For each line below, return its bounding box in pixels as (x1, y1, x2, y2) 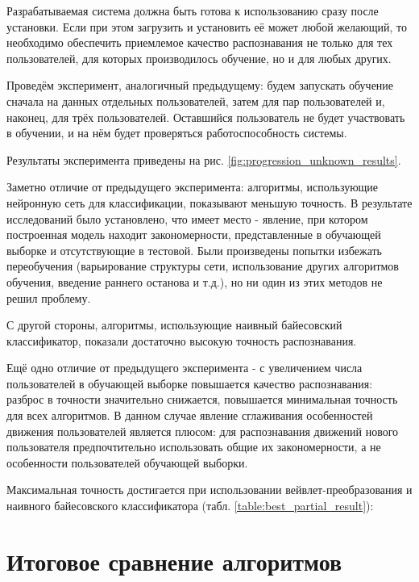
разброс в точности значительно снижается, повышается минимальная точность (6, 391, 398, 408)
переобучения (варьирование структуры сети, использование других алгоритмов (6, 258, 399, 274)
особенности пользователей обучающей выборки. (6, 454, 248, 471)
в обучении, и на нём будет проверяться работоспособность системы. (6, 124, 347, 141)
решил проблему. (6, 289, 91, 306)
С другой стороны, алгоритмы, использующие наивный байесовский (6, 316, 342, 333)
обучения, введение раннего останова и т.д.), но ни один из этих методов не (6, 273, 383, 290)
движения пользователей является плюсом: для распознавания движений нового (6, 422, 399, 439)
